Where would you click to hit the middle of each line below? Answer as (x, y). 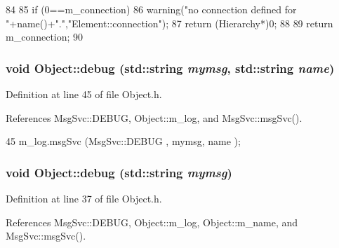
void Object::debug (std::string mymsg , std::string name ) (170, 68)
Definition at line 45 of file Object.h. (84, 94)
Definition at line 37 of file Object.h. (84, 198)
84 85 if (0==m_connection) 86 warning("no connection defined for (151, 9)
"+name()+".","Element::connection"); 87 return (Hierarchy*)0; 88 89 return (169, 23)
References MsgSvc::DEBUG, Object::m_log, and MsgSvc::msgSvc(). (154, 117)
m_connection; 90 (45, 37)
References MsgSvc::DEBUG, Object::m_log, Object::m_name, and (152, 222)
